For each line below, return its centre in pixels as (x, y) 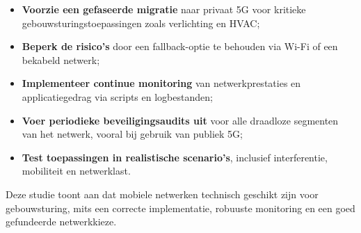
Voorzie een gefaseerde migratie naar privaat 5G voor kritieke (164, 9)
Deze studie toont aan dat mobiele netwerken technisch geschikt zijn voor (162, 194)
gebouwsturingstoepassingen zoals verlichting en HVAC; (141, 23)
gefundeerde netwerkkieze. (61, 222)
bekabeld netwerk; (61, 59)
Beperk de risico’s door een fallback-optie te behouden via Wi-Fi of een (180, 46)
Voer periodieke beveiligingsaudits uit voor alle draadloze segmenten (180, 120)
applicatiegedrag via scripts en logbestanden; (117, 96)
